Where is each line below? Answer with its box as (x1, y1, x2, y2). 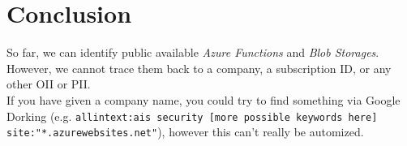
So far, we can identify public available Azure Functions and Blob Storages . (6, 44, 379, 61)
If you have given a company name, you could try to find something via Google (6, 91, 401, 108)
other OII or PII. (6, 75, 91, 92)
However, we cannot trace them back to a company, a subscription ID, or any (6, 59, 392, 76)
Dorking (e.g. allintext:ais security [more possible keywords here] (6, 107, 378, 124)
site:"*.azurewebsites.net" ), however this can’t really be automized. (6, 123, 364, 140)
